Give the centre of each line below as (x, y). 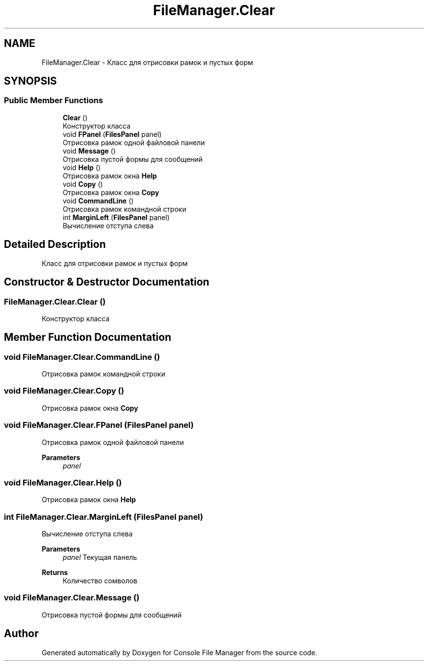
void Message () (89, 151)
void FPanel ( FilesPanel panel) (112, 134)
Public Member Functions (53, 100)
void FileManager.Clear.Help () (63, 482)
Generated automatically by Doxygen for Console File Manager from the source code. (180, 652)
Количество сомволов (100, 581)
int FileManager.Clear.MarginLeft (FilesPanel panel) (104, 517)
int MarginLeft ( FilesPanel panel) (116, 217)
